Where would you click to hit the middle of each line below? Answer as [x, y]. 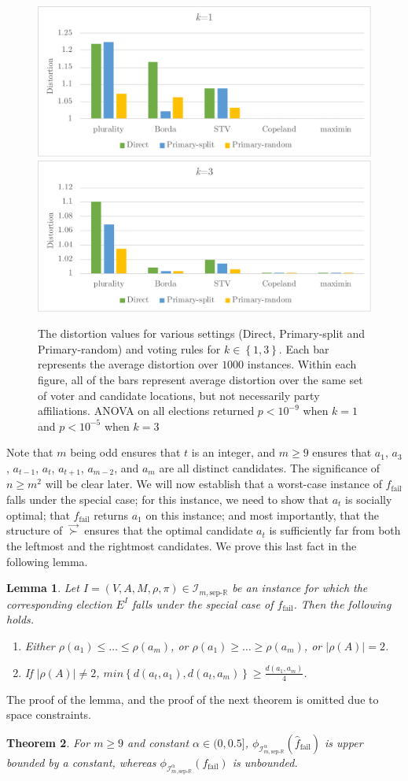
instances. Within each [302, 364]
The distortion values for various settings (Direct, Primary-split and [202, 333]
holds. [20, 619]
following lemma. [47, 561]
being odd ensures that [125, 452]
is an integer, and [233, 452]
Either [40, 645]
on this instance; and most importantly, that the [263, 514]
